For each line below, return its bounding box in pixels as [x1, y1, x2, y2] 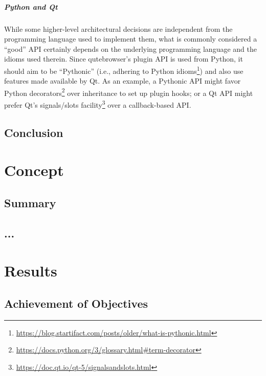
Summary [4, 194, 56, 210]
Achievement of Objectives [4, 295, 148, 311]
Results [4, 260, 57, 281]
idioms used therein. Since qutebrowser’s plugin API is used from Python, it [4, 53, 243, 64]
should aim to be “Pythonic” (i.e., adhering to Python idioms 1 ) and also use [4, 64, 243, 76]
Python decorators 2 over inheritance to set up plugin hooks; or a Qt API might [4, 86, 253, 98]
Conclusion [4, 124, 63, 140]
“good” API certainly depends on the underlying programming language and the [4, 43, 257, 54]
